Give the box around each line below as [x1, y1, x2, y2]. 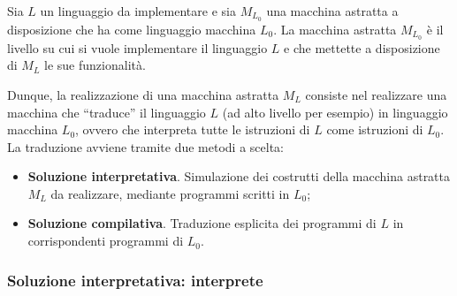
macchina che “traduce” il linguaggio [7, 102, 206, 121]
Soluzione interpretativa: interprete [7, 269, 263, 291]
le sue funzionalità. [44, 56, 146, 74]
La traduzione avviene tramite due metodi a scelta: [7, 137, 284, 156]
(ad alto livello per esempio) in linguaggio [222, 102, 448, 121]
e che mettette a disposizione [284, 38, 440, 57]
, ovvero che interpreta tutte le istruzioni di [75, 120, 310, 139]
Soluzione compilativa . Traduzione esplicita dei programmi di [27, 214, 377, 232]
